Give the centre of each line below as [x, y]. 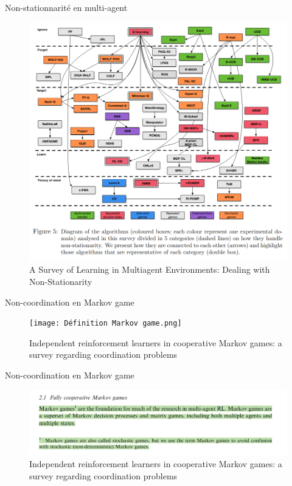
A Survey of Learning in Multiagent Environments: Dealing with [150, 269]
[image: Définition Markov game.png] [106, 323]
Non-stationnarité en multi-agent [66, 7]
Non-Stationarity [61, 282]
